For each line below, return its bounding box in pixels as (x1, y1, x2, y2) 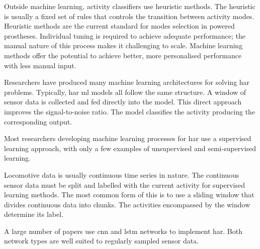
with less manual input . (4, 60, 76, 70)
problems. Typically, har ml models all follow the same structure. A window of (4, 86, 246, 97)
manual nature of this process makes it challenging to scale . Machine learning (4, 40, 243, 51)
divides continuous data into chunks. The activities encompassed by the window (4, 199, 250, 209)
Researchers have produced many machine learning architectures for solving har (4, 77, 250, 87)
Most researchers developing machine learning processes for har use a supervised (4, 133, 251, 144)
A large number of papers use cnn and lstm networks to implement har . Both (4, 225, 243, 236)
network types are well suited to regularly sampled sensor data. (4, 235, 199, 246)
